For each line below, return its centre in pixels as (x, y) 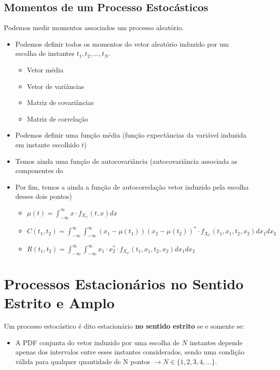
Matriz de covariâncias (61, 102)
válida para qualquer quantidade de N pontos (83, 361)
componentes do (39, 170)
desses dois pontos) (44, 196)
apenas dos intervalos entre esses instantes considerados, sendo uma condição (130, 352)
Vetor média (45, 69)
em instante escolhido (47, 144)
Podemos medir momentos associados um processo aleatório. (94, 27)
